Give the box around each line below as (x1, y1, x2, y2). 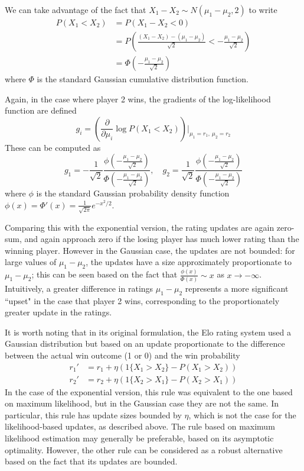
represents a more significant (185, 282, 289, 294)
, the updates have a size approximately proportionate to (86, 256, 292, 268)
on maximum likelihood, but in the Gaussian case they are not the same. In (5, 397, 279, 409)
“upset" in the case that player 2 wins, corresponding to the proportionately (5, 294, 280, 307)
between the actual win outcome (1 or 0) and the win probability (5, 349, 240, 362)
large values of (5, 256, 57, 268)
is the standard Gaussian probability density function (36, 187, 230, 199)
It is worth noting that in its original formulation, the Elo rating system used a (5, 325, 291, 338)
